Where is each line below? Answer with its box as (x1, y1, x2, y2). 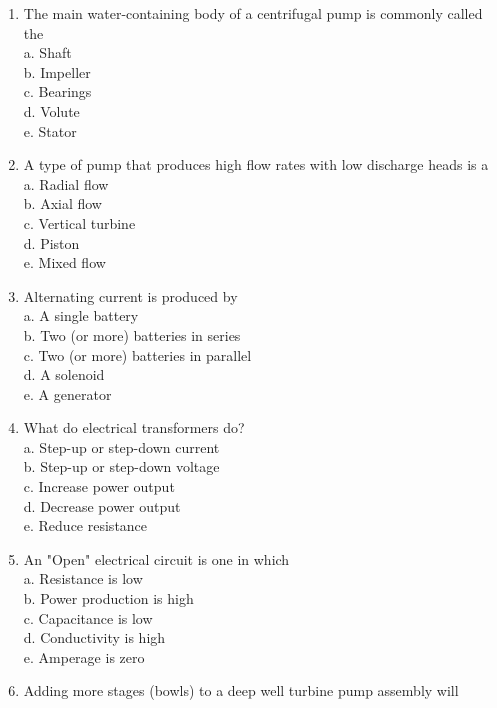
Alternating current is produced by (23, 285, 238, 306)
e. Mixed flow (23, 252, 106, 273)
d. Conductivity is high (23, 627, 166, 648)
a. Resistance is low (23, 568, 143, 589)
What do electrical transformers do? (23, 417, 245, 438)
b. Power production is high (23, 588, 194, 609)
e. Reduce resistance (23, 515, 148, 536)
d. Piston (23, 232, 80, 253)
